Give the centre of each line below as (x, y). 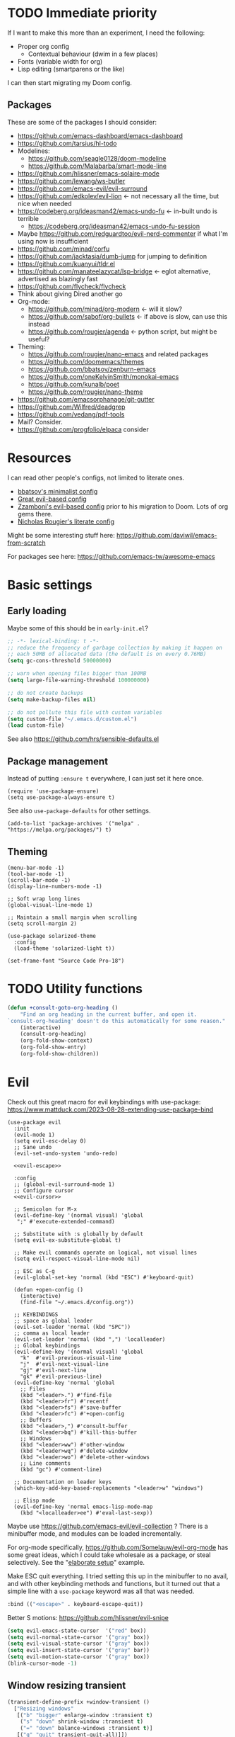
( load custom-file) (36, 725)
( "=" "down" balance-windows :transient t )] (86, 1728)
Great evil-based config (52, 499)
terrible (28, 218)
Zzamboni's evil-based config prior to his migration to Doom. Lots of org (123, 506)
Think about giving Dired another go (70, 294)
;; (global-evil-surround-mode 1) (64, 1184)
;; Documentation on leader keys (63, 1482)
